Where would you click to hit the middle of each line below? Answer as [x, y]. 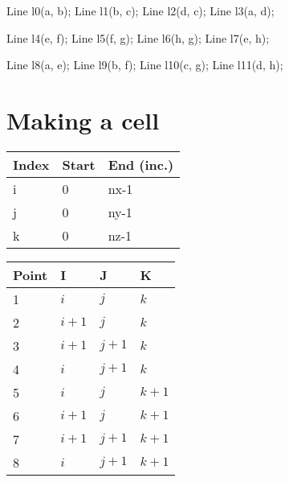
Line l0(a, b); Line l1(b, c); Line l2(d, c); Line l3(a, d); [140, 10]
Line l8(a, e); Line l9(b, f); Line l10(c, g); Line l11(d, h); [145, 65]
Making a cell [83, 119]
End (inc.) [141, 164]
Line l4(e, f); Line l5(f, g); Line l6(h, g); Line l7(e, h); [138, 37]
